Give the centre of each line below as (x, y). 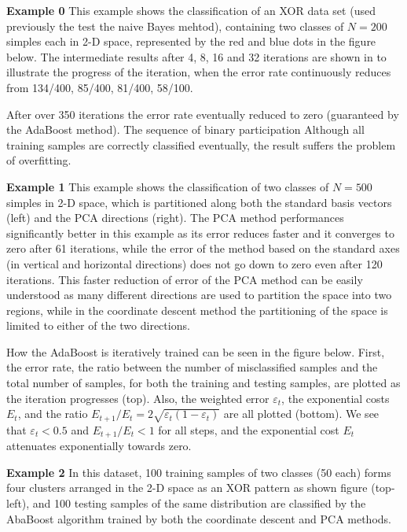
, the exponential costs (335, 398)
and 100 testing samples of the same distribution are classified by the (199, 502)
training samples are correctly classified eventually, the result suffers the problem (201, 144)
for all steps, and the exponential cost (249, 429)
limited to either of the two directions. (98, 325)
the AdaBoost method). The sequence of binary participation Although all (185, 129)
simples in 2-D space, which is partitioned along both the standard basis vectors (199, 202)
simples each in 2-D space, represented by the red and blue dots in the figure (191, 41)
